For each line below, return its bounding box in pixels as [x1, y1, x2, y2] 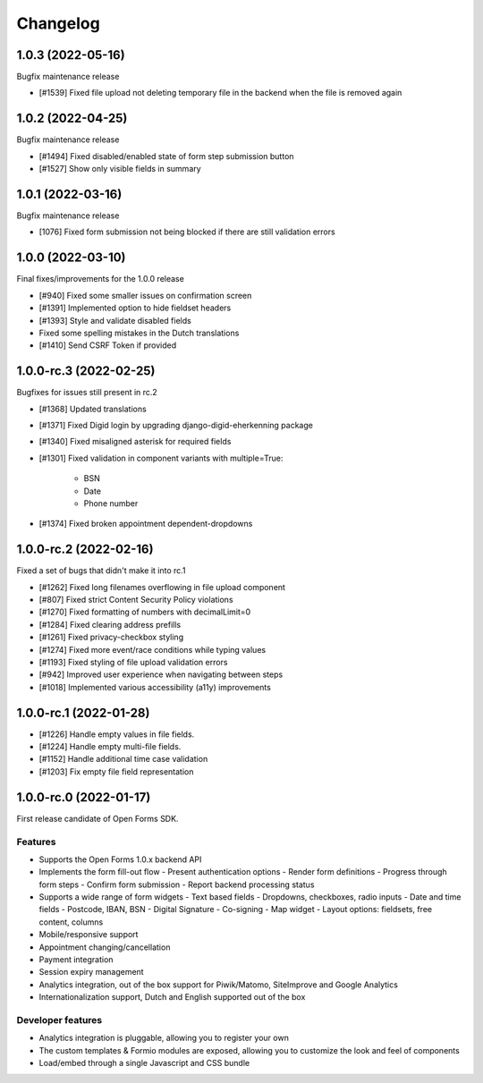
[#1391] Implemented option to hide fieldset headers [38, 302, 232, 313]
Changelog [16, 13, 100, 33]
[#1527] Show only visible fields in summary [38, 164, 201, 174]
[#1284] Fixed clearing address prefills [38, 619, 182, 630]
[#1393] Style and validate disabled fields [38, 315, 191, 326]
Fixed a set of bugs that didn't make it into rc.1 [16, 565, 187, 576]
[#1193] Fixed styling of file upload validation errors [38, 656, 228, 667]
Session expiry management [38, 967, 144, 977]
